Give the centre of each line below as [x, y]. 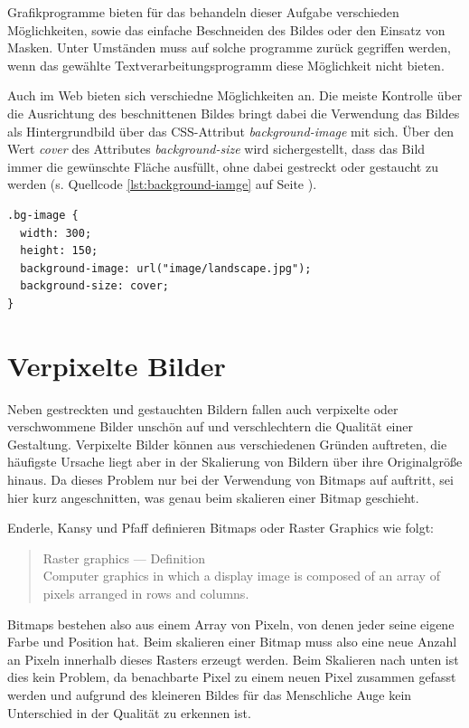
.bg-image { [43, 215]
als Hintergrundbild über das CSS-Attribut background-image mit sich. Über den [231, 131]
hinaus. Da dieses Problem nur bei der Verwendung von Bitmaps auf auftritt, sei [230, 479]
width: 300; [56, 233]
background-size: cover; [94, 286]
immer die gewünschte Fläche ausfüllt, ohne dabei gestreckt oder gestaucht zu [223, 166]
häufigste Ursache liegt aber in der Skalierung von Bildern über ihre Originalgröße [235, 462]
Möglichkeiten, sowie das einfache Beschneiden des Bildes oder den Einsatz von [226, 29]
